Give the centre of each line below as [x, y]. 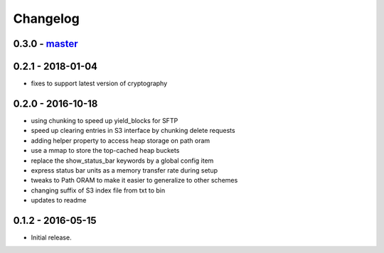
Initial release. [51, 237]
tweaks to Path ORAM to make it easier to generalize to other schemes [134, 181]
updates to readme [59, 200]
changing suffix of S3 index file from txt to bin [98, 190]
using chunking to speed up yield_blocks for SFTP [105, 120]
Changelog [46, 18]
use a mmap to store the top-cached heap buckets [105, 151]
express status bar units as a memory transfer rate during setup [124, 170]
